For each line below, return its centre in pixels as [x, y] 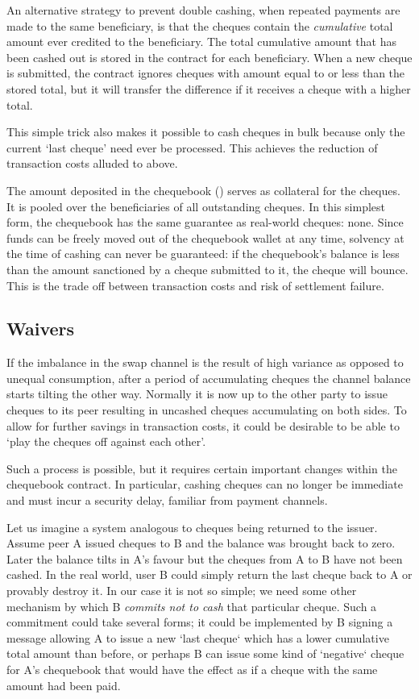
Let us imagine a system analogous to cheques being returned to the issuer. [192, 527]
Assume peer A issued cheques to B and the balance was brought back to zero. [201, 543]
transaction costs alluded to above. [92, 163]
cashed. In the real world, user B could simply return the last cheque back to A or [209, 574]
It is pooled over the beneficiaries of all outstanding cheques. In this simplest [196, 206]
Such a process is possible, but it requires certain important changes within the [202, 468]
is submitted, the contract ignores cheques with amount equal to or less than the [206, 73]
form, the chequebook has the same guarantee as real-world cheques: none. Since [205, 222]
